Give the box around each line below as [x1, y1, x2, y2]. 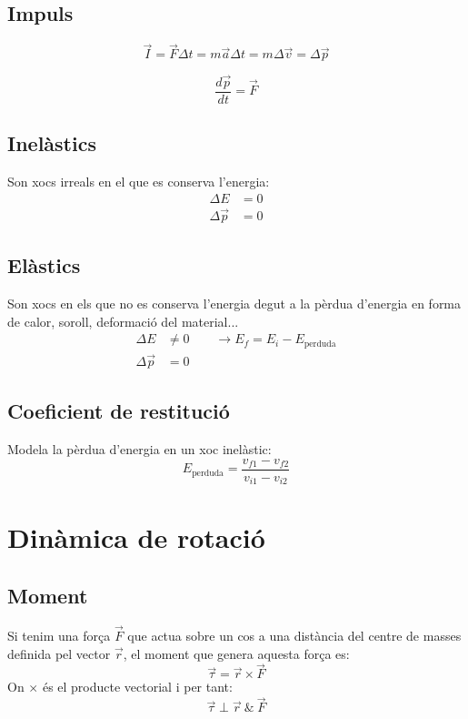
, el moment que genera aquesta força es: [123, 643, 350, 663]
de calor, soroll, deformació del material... [7, 311, 239, 330]
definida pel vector [7, 643, 111, 663]
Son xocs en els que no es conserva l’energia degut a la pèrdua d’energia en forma [7, 293, 462, 312]
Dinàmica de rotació [7, 519, 265, 556]
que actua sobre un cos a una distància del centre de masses [127, 626, 462, 645]
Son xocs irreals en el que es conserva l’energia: [7, 171, 270, 190]
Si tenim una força [7, 626, 111, 645]
